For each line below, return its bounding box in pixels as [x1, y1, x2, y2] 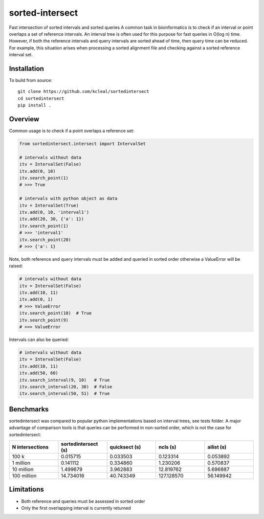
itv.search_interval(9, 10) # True [19, 377, 110, 383]
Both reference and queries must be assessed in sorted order [21, 498, 145, 504]
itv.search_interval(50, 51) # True [19, 391, 110, 396]
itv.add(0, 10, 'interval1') [19, 209, 89, 215]
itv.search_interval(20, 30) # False [19, 384, 112, 389]
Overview [9, 115, 40, 123]
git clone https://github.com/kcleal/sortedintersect [18, 89, 149, 94]
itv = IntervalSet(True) [19, 203, 79, 208]
